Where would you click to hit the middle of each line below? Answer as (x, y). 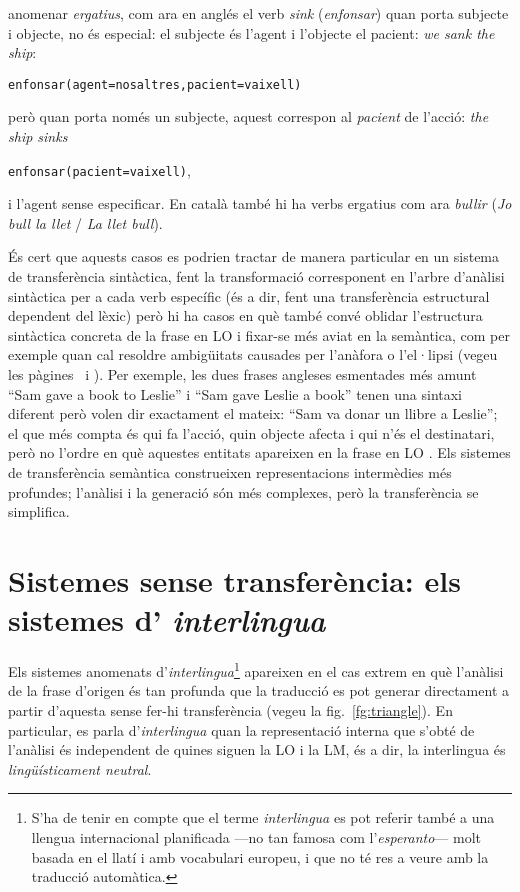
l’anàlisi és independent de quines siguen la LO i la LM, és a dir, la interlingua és (257, 749)
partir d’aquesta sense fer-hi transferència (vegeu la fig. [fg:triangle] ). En (230, 709)
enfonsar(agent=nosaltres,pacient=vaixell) (155, 84)
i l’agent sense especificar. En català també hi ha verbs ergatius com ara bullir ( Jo (260, 203)
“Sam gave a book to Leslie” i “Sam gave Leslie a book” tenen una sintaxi (235, 393)
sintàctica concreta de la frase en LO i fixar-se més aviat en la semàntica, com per (259, 334)
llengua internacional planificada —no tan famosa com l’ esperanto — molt (256, 836)
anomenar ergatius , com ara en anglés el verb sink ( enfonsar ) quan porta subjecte (258, 13)
